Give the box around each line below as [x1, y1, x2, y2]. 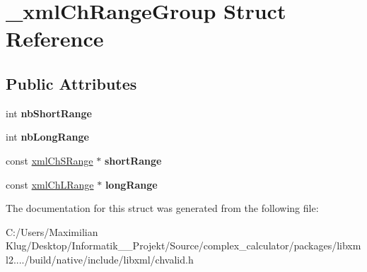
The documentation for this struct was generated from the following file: [6, 201, 319, 215]
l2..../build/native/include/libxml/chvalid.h [6, 252, 194, 266]
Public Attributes [6, 72, 137, 94]
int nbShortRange [6, 105, 92, 120]
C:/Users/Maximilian [6, 224, 98, 239]
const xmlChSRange [6, 153, 93, 167]
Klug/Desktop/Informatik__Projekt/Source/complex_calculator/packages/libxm [6, 238, 361, 253]
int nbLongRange [6, 129, 89, 144]
